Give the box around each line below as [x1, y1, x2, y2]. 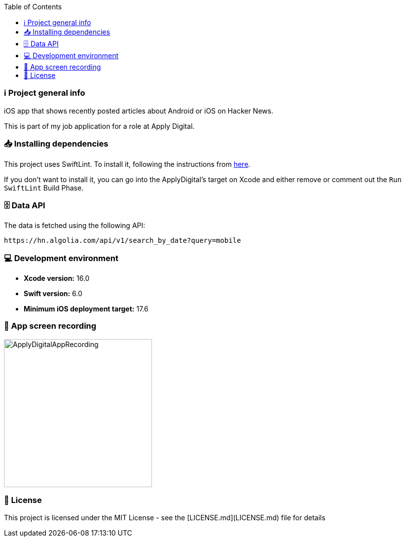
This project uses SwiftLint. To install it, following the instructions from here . [4, 159, 251, 168]
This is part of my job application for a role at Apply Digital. [4, 121, 195, 130]
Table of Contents [4, 2, 62, 11]
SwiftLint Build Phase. [4, 183, 84, 192]
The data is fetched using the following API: [4, 221, 146, 230]
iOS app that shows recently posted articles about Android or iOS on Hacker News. [4, 106, 273, 115]
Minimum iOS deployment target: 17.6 [24, 305, 148, 313]
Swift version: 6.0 [24, 289, 82, 298]
